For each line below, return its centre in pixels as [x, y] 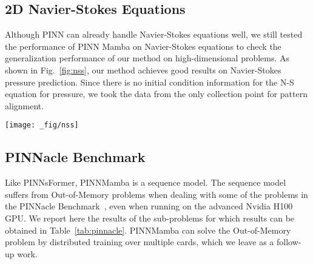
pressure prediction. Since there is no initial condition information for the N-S [150, 82]
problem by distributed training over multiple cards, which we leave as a [140, 242]
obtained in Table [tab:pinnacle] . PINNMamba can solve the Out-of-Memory [148, 230]
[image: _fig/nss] [42, 125]
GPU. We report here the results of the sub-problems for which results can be [150, 218]
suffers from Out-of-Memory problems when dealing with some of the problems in [156, 194]
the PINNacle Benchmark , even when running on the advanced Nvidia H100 [149, 206]
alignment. [25, 105]
